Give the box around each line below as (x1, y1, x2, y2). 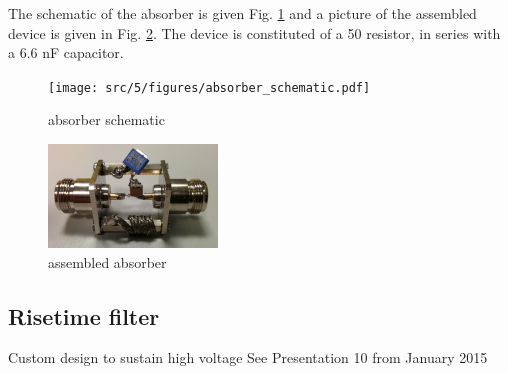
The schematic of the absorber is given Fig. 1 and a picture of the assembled (8, 3, 477, 23)
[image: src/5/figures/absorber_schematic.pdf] (48, 80, 371, 95)
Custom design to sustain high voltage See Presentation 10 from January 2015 (8, 347, 488, 368)
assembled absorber (48, 251, 167, 272)
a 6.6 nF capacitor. (8, 42, 124, 63)
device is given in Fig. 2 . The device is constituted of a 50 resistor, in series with (8, 22, 501, 43)
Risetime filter (8, 300, 160, 331)
